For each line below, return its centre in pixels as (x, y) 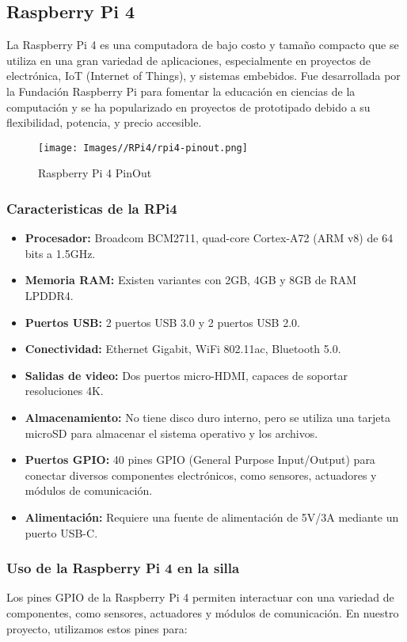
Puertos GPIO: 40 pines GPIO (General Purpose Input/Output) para (200, 460)
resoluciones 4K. (64, 391)
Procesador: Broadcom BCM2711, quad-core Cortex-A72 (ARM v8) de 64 (209, 238)
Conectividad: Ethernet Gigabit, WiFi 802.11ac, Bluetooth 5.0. (183, 349)
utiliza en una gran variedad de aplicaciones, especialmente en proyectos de (188, 60)
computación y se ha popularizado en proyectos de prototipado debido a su (188, 106)
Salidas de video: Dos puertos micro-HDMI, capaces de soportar (186, 375)
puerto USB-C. (61, 532)
